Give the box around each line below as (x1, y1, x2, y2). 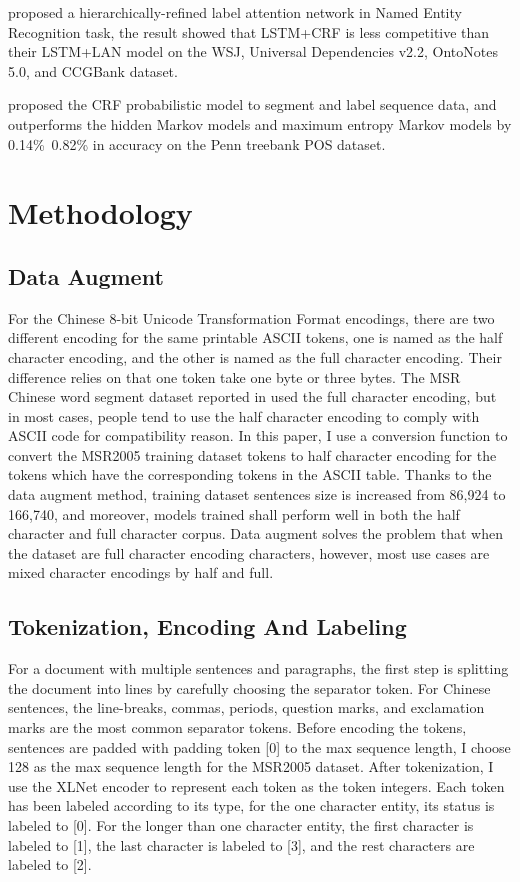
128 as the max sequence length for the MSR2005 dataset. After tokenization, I (8, 756, 494, 777)
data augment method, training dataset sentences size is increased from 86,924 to (8, 484, 506, 505)
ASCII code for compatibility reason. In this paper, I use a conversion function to (8, 425, 508, 446)
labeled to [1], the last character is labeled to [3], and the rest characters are (8, 834, 475, 855)
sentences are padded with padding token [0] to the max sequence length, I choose (8, 736, 511, 757)
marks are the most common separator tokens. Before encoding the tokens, (8, 717, 467, 738)
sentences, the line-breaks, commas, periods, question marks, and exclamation (8, 697, 485, 718)
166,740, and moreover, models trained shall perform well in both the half (8, 503, 460, 524)
